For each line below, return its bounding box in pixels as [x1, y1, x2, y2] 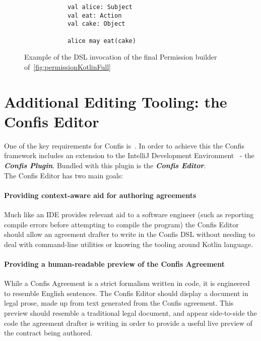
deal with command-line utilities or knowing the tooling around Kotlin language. [4, 238, 253, 249]
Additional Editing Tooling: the [4, 91, 227, 112]
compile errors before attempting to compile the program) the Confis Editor [4, 219, 239, 229]
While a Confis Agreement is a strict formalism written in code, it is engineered [4, 278, 250, 288]
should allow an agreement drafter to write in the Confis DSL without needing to [4, 229, 255, 239]
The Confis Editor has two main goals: [4, 170, 123, 180]
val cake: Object [67, 20, 125, 28]
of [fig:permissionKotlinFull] [24, 61, 111, 72]
